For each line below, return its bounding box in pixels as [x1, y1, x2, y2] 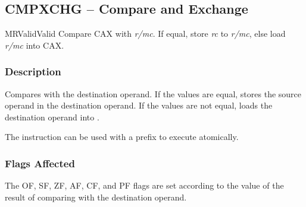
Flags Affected [5, 155, 75, 170]
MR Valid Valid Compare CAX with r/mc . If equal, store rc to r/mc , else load [5, 27, 286, 40]
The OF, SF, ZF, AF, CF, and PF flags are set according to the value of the [5, 179, 284, 192]
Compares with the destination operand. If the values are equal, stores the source [5, 87, 302, 100]
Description [5, 64, 61, 79]
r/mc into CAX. [5, 39, 64, 51]
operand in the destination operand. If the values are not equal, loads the [5, 99, 273, 112]
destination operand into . [5, 110, 99, 123]
